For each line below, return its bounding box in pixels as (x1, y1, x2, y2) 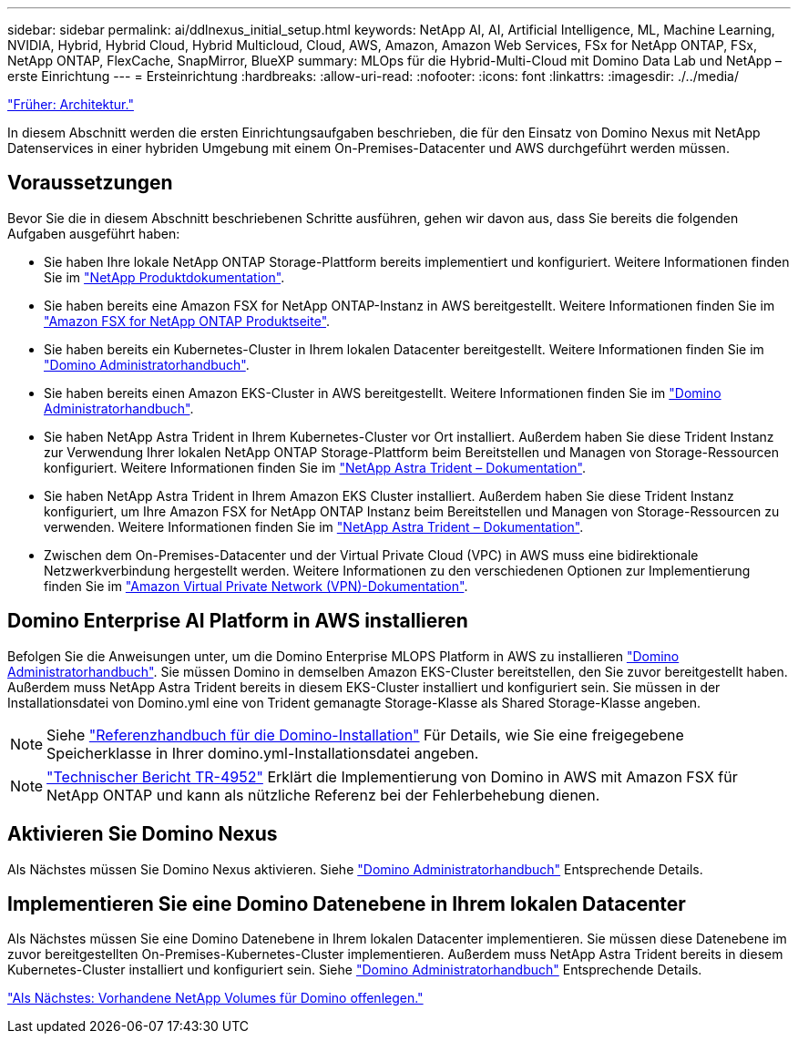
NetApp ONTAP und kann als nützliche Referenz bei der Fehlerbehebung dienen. (46, 785, 600, 804)
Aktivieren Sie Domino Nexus (7, 822, 278, 846)
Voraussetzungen (7, 171, 173, 195)
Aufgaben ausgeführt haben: (7, 225, 180, 241)
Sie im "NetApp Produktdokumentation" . (44, 269, 285, 285)
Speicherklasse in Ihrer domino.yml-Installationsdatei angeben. (46, 743, 479, 762)
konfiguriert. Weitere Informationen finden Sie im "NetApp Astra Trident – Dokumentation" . (44, 459, 587, 475)
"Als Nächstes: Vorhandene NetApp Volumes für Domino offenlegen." (7, 990, 424, 1006)
